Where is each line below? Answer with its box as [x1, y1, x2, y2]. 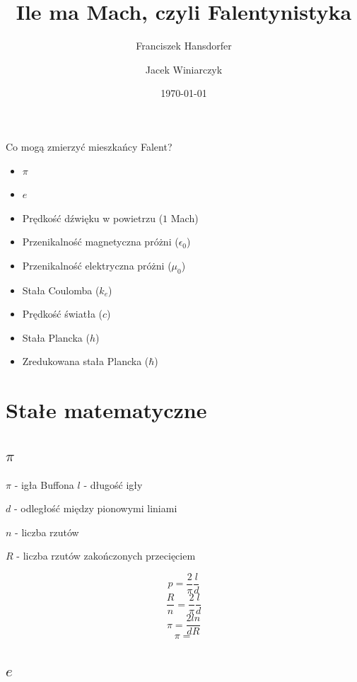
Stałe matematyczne [6, 395, 207, 424]
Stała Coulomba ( [22, 282, 100, 297]
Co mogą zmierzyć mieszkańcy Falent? [6, 139, 172, 154]
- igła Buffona [14, 477, 74, 492]
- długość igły [83, 477, 143, 492]
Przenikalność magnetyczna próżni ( [22, 234, 179, 249]
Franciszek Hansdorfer [136, 38, 232, 53]
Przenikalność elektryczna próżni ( [22, 258, 172, 272]
